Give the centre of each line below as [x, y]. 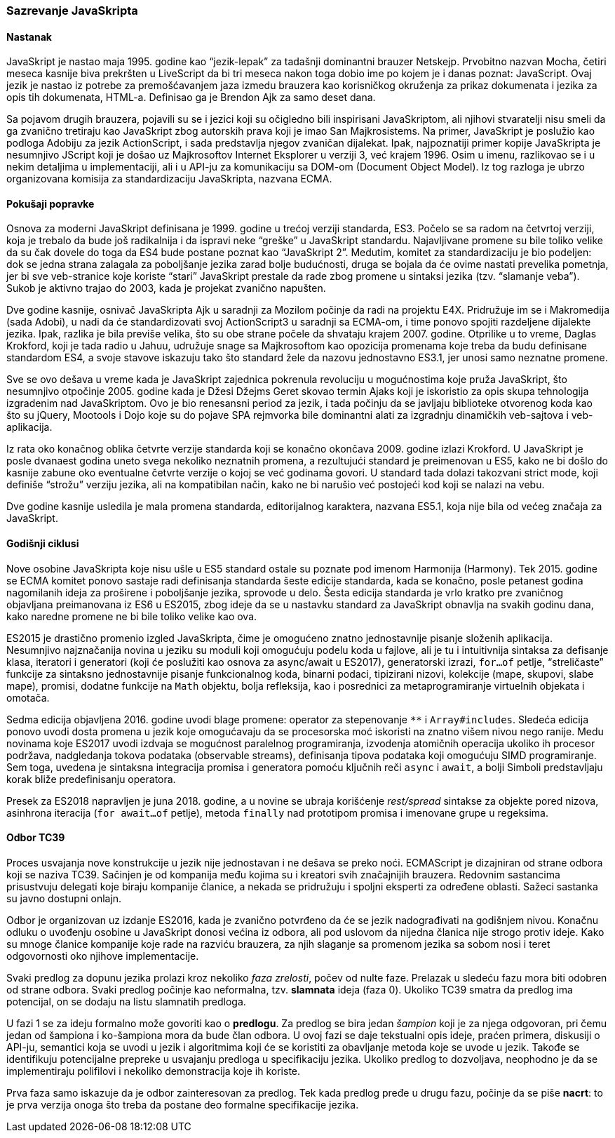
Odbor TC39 [36, 838]
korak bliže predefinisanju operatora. [91, 779]
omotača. [28, 697]
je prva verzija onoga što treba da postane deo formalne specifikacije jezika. [183, 1104]
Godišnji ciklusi [43, 544]
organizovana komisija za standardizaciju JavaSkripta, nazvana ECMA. [169, 179]
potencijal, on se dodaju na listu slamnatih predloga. [126, 1001]
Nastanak [29, 36]
